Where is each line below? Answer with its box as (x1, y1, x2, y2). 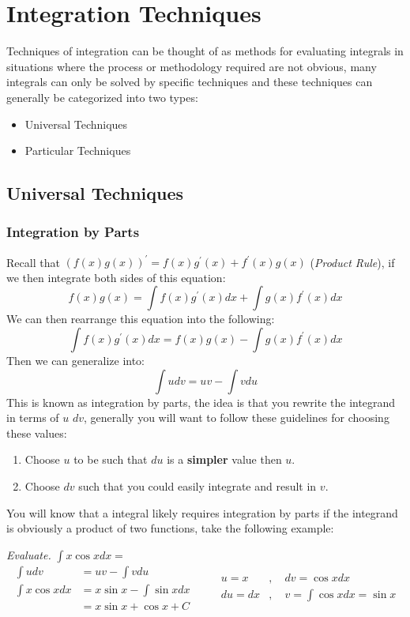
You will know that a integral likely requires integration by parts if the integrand (6, 504, 398, 521)
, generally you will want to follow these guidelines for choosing (84, 409, 389, 426)
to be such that (73, 451, 148, 468)
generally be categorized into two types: (6, 88, 198, 105)
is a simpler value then (167, 451, 282, 468)
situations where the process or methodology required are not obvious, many (6, 58, 377, 74)
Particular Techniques (24, 142, 131, 159)
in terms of (6, 409, 59, 426)
